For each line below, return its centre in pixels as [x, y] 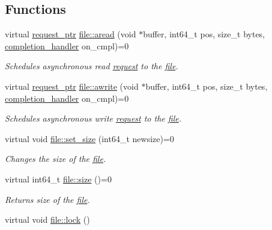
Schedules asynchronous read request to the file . [92, 66]
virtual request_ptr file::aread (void [71, 34]
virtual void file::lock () [47, 219]
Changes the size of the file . [56, 159]
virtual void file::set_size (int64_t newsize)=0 [89, 138]
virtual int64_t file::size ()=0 [58, 179]
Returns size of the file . [47, 199]
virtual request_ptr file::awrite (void [72, 86]
